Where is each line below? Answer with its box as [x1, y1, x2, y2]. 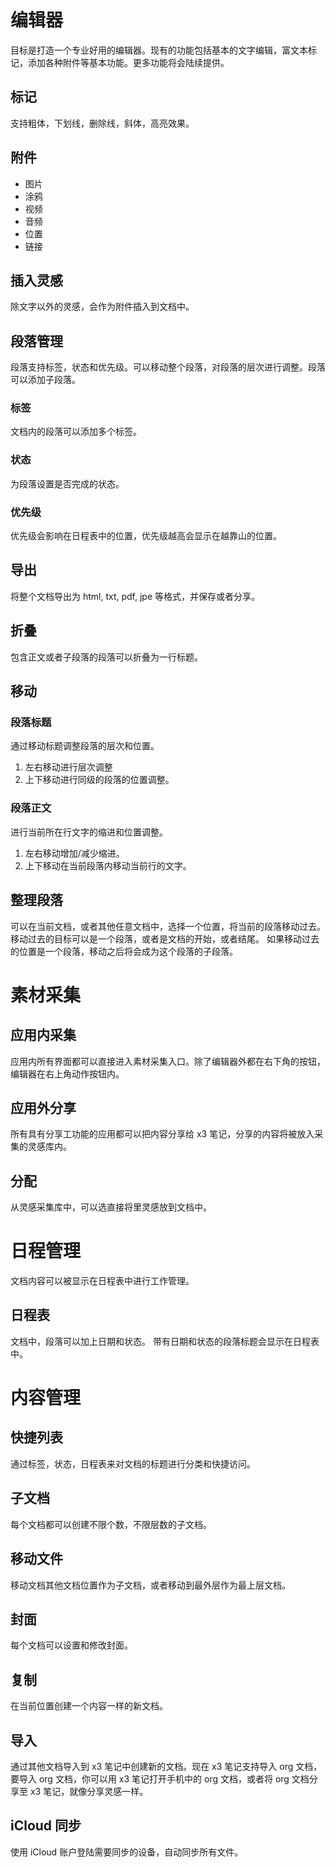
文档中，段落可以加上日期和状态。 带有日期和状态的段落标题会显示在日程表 [10, 1335, 320, 1347]
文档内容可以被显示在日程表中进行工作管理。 [10, 1275, 195, 1287]
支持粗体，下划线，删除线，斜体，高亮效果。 [10, 117, 195, 129]
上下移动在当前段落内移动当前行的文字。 [24, 859, 192, 871]
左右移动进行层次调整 [24, 761, 113, 773]
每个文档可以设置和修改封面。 [10, 1639, 133, 1651]
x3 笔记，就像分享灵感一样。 [29, 1785, 149, 1797]
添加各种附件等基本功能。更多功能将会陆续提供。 [27, 56, 230, 68]
